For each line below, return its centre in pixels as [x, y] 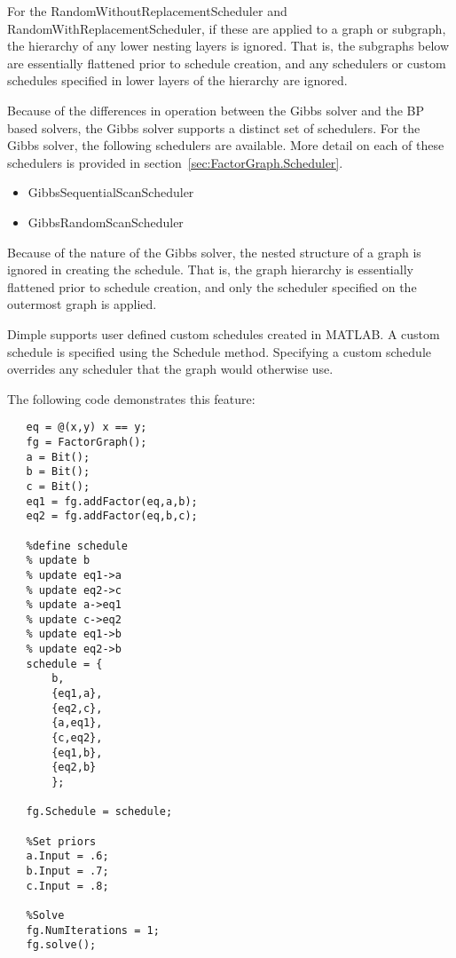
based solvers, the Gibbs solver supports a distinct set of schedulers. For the [214, 127]
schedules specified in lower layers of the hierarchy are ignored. [177, 80]
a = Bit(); [58, 457]
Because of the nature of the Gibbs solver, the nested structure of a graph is [214, 252]
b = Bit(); [58, 472]
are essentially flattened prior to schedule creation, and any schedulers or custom [227, 63]
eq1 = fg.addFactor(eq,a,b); [112, 501]
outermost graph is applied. [82, 304]
